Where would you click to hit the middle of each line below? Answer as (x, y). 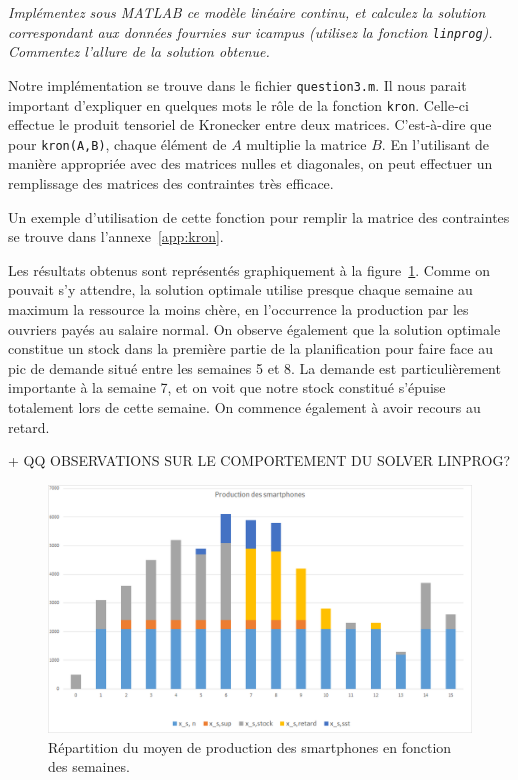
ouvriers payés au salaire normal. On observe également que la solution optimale (254, 328)
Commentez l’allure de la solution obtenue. (139, 51)
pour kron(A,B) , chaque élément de (117, 143)
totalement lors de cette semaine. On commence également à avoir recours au (244, 406)
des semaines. (89, 766)
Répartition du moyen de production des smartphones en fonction (250, 746)
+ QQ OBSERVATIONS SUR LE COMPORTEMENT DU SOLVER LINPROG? (259, 460)
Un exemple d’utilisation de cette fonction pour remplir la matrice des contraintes (259, 216)
